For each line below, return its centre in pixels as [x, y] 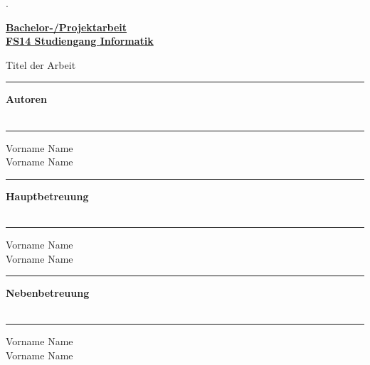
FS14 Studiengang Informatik [80, 41]
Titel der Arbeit [41, 64]
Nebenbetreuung [48, 293]
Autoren [26, 99]
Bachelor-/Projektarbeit [67, 27]
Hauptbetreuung [47, 196]
